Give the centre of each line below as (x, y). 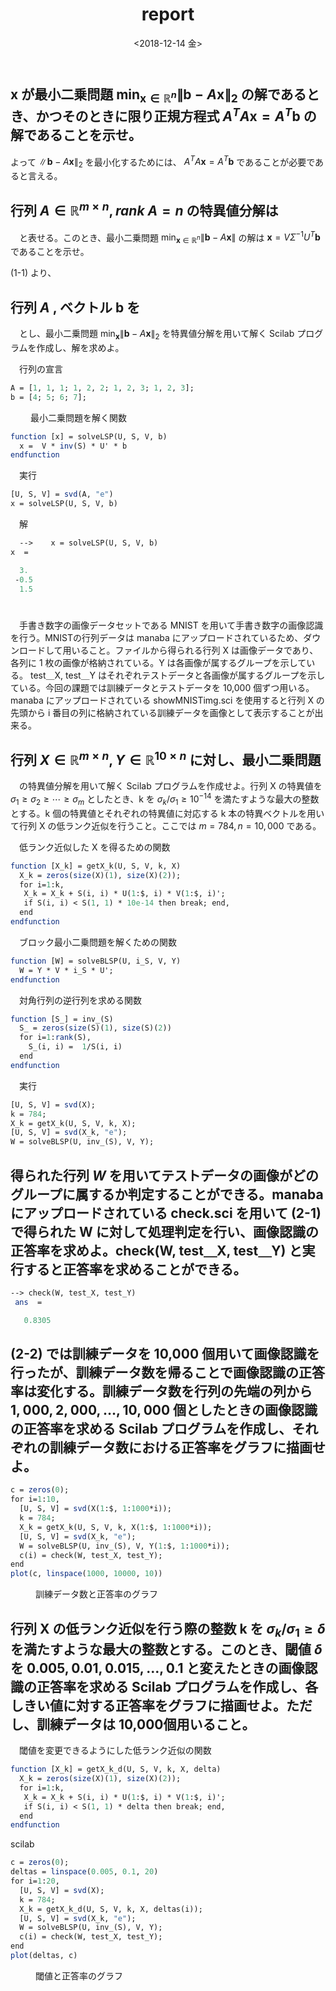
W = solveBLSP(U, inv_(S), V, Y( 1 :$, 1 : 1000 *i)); (124, 1546)
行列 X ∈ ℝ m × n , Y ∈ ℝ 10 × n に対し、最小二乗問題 (166, 758)
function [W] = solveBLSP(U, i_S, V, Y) (96, 961)
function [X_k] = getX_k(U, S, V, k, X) (96, 866)
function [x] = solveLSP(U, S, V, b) (89, 436)
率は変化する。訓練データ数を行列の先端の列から (161, 1391)
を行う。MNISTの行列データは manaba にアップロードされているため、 (157, 637)
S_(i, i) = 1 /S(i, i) (75, 1047)
